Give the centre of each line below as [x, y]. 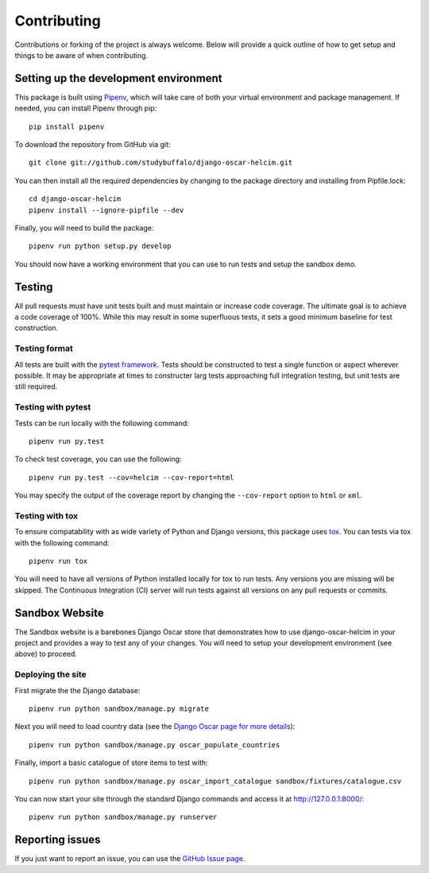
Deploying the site [50, 674]
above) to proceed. [46, 654]
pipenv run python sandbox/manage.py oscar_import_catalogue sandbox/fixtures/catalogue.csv [215, 781]
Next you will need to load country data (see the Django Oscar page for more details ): [155, 727]
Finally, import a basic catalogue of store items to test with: [111, 762]
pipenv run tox [58, 561]
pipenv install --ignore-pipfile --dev [106, 210]
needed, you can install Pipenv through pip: [86, 108]
